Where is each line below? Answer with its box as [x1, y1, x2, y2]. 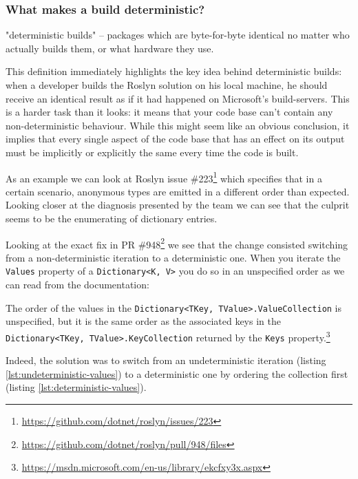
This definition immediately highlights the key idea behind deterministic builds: [6, 64, 342, 78]
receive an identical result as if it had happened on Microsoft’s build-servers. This [6, 91, 350, 105]
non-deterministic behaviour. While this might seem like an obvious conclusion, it [6, 118, 350, 132]
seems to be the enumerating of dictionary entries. [6, 211, 218, 225]
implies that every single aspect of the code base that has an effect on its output [6, 131, 345, 146]
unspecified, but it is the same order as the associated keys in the [6, 314, 281, 328]
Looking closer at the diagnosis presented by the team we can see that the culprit [6, 198, 350, 212]
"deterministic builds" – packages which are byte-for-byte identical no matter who [6, 28, 350, 42]
